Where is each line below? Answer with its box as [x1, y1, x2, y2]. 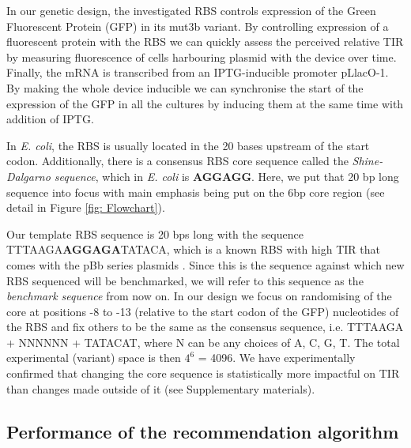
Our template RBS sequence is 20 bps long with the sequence [6, 225, 304, 242]
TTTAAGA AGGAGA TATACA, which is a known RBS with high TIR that [6, 241, 380, 258]
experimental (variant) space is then [6, 349, 181, 366]
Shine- [352, 152, 383, 169]
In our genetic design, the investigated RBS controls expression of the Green [6, 2, 376, 18]
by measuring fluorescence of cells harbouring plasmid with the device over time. [6, 48, 397, 65]
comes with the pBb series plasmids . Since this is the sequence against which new [6, 256, 405, 273]
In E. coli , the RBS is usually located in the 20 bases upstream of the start [6, 137, 370, 153]
